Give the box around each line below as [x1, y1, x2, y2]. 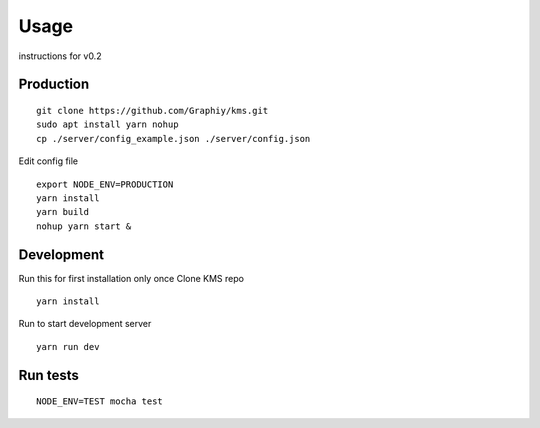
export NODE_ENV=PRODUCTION [36, 178, 174, 190]
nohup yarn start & [36, 220, 132, 232]
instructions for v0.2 [18, 50, 102, 62]
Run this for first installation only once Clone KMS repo [18, 272, 245, 284]
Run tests [18, 366, 79, 384]
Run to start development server [18, 318, 152, 330]
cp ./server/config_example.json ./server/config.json [36, 133, 311, 144]
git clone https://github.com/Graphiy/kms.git [36, 105, 269, 116]
